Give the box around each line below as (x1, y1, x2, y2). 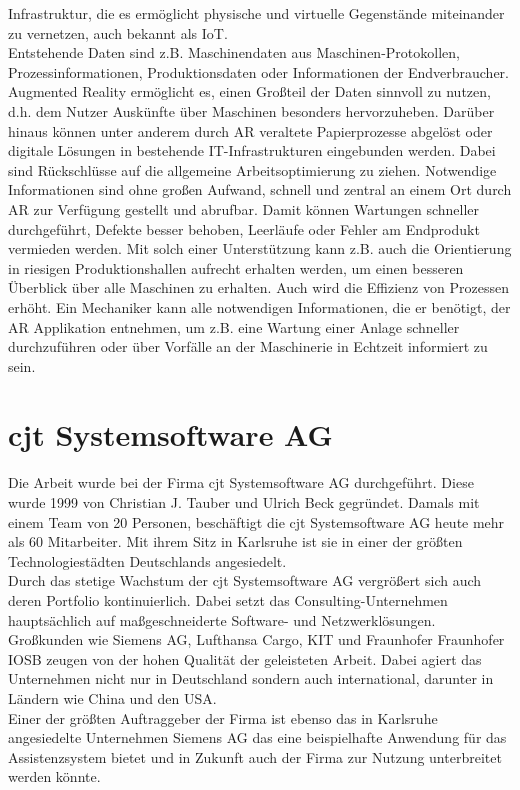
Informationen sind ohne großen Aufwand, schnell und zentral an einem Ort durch (8, 179, 512, 200)
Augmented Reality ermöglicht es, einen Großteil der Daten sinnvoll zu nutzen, (8, 81, 491, 102)
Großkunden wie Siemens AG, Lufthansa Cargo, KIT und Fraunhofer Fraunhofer (8, 629, 505, 650)
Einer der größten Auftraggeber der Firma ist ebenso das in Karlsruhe (8, 707, 438, 728)
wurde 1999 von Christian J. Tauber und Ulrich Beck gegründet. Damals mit (8, 492, 480, 512)
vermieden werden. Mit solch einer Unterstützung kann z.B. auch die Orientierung (8, 238, 512, 259)
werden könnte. (8, 766, 101, 787)
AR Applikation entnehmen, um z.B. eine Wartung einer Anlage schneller (8, 316, 460, 337)
